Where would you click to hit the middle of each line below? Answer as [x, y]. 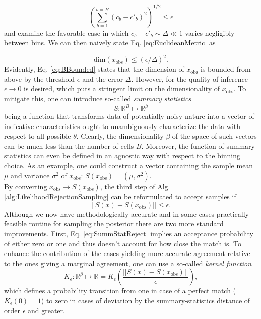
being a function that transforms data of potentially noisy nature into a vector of [129, 116]
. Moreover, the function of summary [198, 145]
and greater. [46, 310]
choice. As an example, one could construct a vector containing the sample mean [129, 166]
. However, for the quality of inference [190, 78]
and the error [103, 78]
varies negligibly [210, 33]
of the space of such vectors [214, 136]
